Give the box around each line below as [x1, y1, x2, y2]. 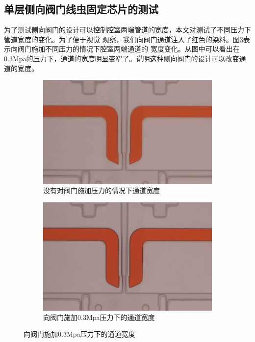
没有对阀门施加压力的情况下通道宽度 [43, 185, 160, 195]
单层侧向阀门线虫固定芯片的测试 [4, 1, 158, 17]
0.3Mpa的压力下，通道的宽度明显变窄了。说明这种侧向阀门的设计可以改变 [4, 53, 239, 63]
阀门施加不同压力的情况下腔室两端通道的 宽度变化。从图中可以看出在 [17, 44, 240, 54]
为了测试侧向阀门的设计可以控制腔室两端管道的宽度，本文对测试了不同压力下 [4, 24, 251, 35]
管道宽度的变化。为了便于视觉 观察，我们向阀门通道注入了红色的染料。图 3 [4, 34, 243, 44]
